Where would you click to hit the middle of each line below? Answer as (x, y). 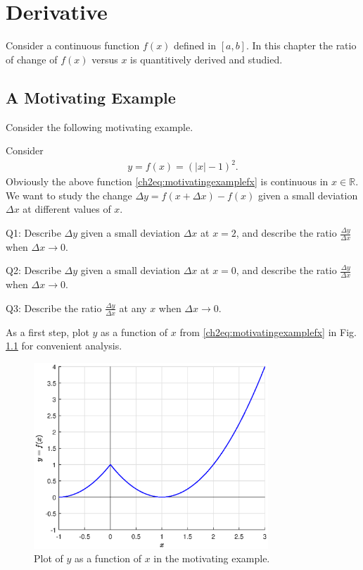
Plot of (49, 558)
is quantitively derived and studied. (206, 59)
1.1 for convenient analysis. (64, 346)
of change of (32, 59)
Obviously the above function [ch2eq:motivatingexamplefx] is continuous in (167, 181)
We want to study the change (69, 195)
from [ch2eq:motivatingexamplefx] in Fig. (268, 332)
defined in (195, 45)
